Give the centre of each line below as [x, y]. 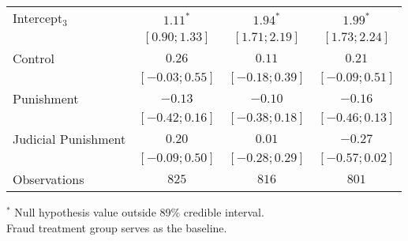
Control [34, 58]
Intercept [38, 18]
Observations [49, 179]
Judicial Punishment [69, 139]
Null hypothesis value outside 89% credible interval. [139, 212]
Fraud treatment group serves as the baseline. [117, 227]
